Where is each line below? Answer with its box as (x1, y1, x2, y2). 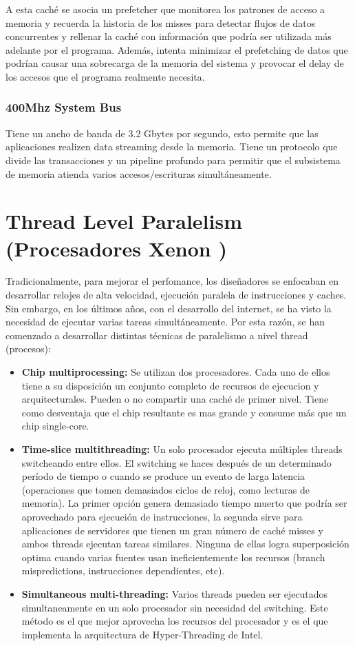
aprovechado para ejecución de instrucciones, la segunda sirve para (21, 509, 303, 523)
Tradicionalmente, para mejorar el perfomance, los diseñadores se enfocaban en (6, 274, 338, 288)
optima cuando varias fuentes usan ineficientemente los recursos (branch (21, 549, 325, 564)
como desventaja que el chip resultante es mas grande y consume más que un (21, 405, 347, 419)
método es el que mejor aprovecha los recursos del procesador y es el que (21, 614, 328, 628)
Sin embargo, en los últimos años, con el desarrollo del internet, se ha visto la (6, 301, 332, 315)
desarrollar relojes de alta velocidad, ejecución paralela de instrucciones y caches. (6, 287, 347, 302)
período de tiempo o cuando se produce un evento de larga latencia (21, 469, 305, 483)
